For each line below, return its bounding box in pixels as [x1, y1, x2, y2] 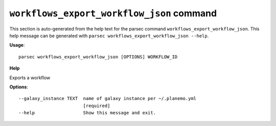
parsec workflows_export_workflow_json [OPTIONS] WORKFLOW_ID [18, 54, 178, 59]
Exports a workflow [9, 74, 51, 81]
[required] [83, 103, 110, 109]
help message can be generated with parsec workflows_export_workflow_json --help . [9, 33, 209, 39]
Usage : [9, 42, 25, 48]
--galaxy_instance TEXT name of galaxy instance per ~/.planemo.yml [18, 96, 197, 102]
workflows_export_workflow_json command [9, 8, 217, 19]
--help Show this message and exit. [18, 110, 156, 116]
